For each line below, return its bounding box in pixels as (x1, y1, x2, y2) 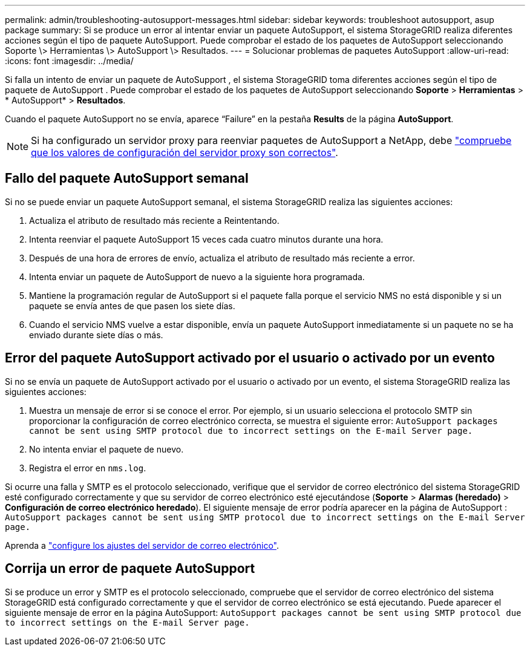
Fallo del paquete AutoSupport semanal (5, 171, 249, 186)
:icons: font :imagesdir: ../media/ (5, 56, 134, 66)
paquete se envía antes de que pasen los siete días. (29, 300, 235, 311)
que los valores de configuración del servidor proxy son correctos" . (31, 146, 338, 159)
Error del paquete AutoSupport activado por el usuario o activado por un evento (5, 350, 495, 366)
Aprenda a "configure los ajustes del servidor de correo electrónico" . (5, 540, 280, 551)
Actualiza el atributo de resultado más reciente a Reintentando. (29, 215, 280, 226)
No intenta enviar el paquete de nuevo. (29, 443, 184, 454)
